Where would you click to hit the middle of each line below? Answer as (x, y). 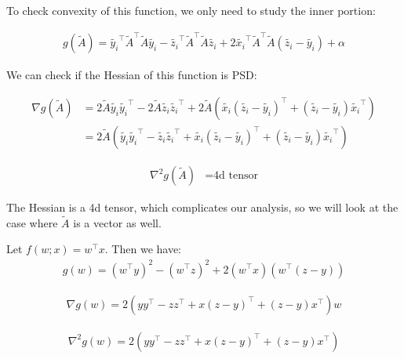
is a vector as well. (117, 222)
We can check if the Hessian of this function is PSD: (132, 75)
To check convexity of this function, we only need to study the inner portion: (191, 10)
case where (32, 222)
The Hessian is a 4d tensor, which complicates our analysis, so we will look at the (202, 207)
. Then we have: (143, 249)
